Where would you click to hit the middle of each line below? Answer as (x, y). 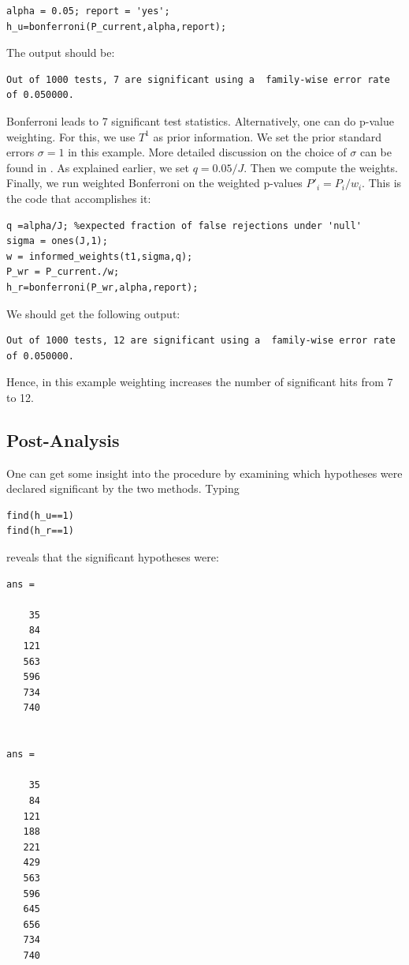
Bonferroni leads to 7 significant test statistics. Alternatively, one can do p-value (200, 120)
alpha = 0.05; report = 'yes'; (88, 11)
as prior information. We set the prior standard (267, 136)
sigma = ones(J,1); (57, 241)
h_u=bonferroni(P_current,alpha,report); (117, 26)
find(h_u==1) (40, 515)
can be (376, 152)
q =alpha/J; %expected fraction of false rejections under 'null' (184, 225)
